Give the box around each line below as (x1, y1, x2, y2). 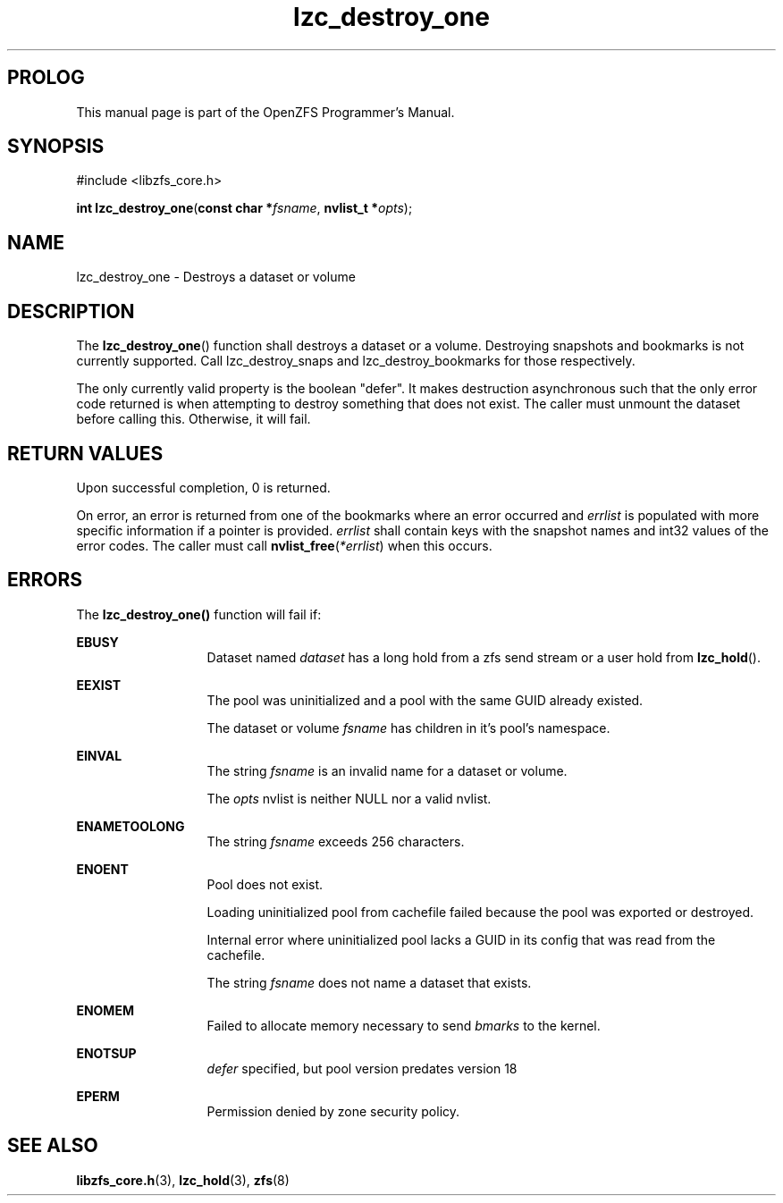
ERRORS (7, 568, 83, 592)
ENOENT (76, 861, 129, 877)
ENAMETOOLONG (76, 818, 185, 834)
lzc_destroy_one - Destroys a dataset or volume (76, 269, 356, 285)
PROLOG (7, 66, 85, 89)
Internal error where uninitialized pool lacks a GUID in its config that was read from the (206, 931, 716, 947)
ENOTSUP (76, 1045, 137, 1061)
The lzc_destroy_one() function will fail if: (76, 606, 322, 622)
